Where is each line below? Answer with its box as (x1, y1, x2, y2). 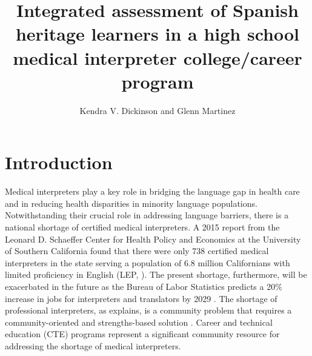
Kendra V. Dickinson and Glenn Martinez (79, 104, 236, 116)
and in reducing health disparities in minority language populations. (5, 196, 257, 209)
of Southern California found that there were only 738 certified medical (5, 244, 269, 257)
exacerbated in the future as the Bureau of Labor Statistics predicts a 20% (5, 280, 282, 292)
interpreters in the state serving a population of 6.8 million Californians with (5, 256, 290, 269)
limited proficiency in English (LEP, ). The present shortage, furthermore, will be (5, 268, 307, 281)
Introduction (5, 150, 113, 175)
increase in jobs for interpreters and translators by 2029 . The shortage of (5, 292, 277, 304)
